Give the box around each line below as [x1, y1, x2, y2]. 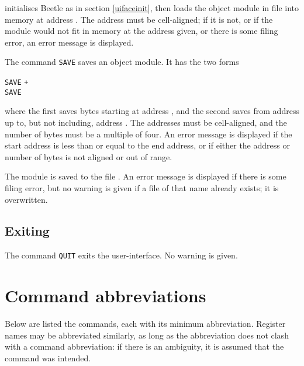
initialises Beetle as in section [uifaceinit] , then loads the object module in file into [5, 2, 299, 13]
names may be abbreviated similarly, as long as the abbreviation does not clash [5, 329, 289, 341]
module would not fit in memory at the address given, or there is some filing [5, 25, 278, 37]
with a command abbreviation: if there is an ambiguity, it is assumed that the [5, 340, 284, 353]
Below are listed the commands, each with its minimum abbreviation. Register [5, 317, 286, 330]
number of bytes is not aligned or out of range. [5, 150, 172, 163]
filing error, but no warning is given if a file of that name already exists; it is [5, 181, 279, 194]
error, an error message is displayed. [5, 36, 134, 48]
